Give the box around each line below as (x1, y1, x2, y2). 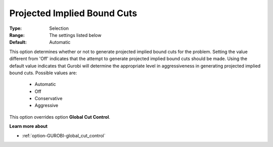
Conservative (34, 95, 63, 102)
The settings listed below (49, 32, 102, 38)
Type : (9, 25, 22, 31)
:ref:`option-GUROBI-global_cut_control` (22, 132, 106, 138)
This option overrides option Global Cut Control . (9, 114, 111, 120)
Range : (9, 32, 25, 38)
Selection (49, 25, 69, 31)
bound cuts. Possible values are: (9, 70, 77, 76)
